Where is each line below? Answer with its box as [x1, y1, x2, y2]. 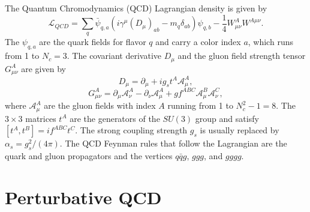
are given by [21, 62, 66, 74]
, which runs [248, 35, 293, 48]
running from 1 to [167, 99, 233, 112]
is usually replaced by [200, 124, 279, 136]
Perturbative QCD [5, 184, 162, 209]
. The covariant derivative [67, 49, 161, 62]
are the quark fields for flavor [39, 35, 146, 48]
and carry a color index [155, 35, 241, 48]
